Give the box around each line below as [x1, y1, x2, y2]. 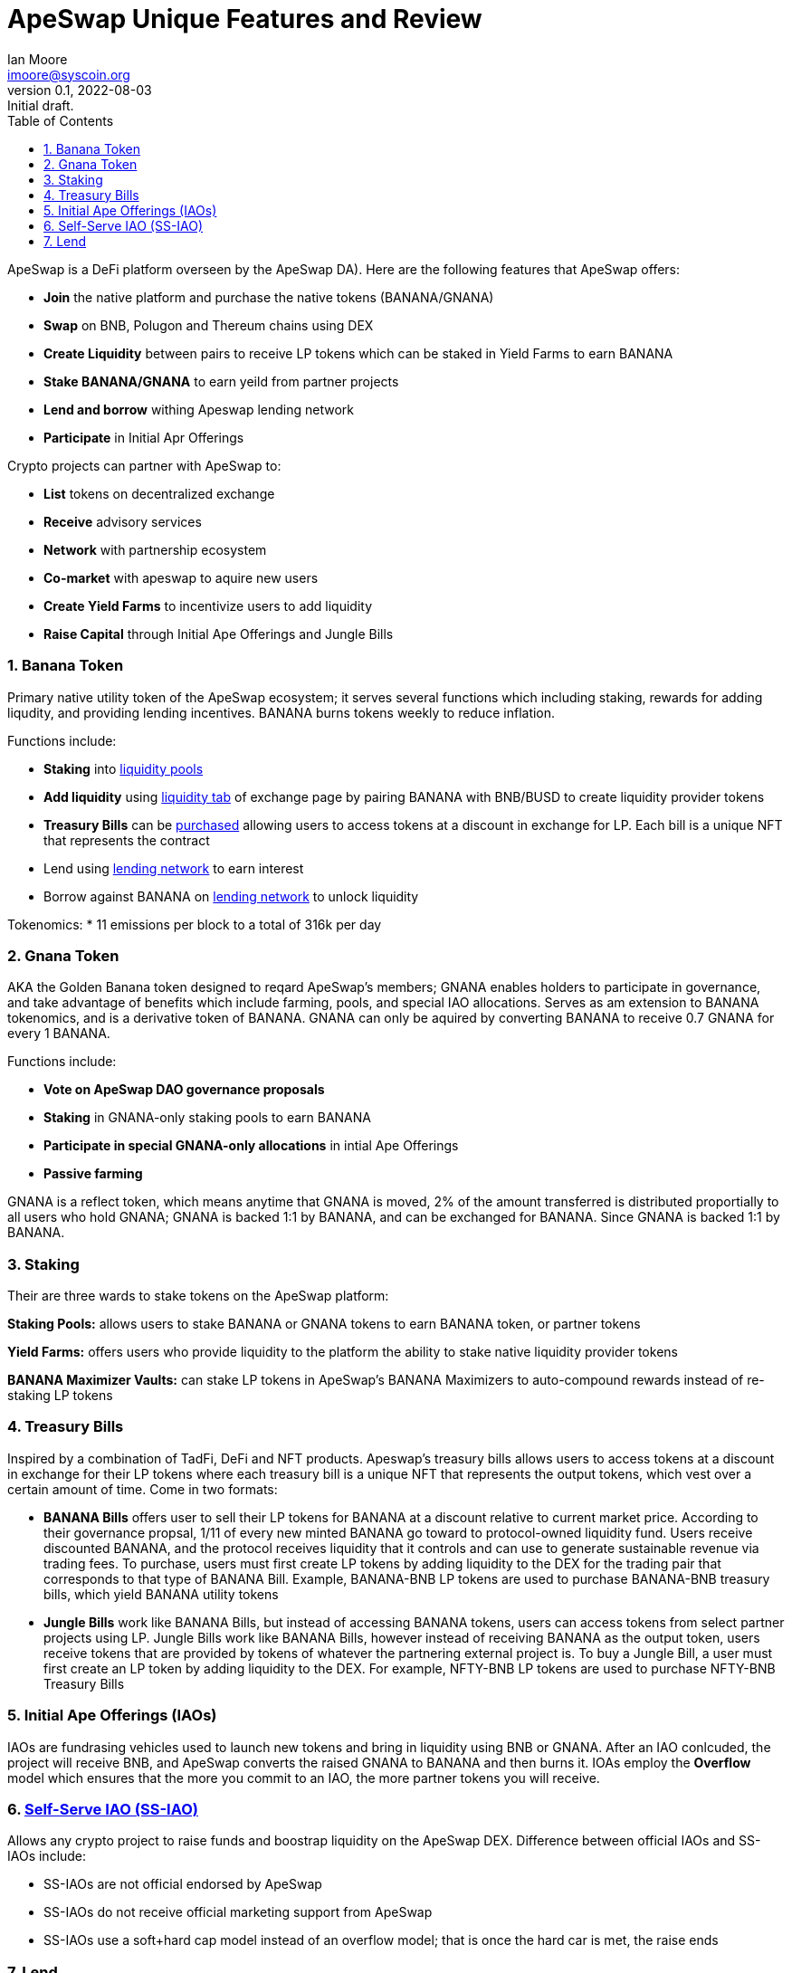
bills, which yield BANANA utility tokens [43, 1586, 279, 1602]
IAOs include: [7, 1848, 87, 1864]
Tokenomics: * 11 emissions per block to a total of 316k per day [7, 916, 382, 932]
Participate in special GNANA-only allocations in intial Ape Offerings [43, 1138, 459, 1154]
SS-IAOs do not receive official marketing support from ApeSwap [43, 1904, 433, 1921]
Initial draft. [7, 97, 74, 113]
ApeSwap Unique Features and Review [7, 4, 482, 34]
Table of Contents [7, 112, 114, 129]
